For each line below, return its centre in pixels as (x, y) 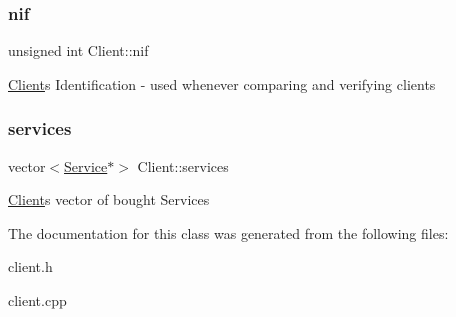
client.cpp (37, 300)
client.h (30, 266)
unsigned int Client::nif (78, 50)
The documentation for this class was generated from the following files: (228, 232)
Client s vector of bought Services (109, 199)
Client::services (183, 165)
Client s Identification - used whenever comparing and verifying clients (222, 83)
